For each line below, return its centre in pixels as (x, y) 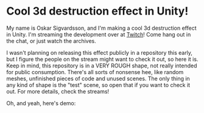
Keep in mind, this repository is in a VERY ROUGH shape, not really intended (102, 66)
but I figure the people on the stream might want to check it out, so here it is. (102, 59)
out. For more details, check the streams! (58, 91)
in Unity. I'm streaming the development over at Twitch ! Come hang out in (99, 34)
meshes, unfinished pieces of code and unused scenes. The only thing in (98, 78)
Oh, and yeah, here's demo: (41, 103)
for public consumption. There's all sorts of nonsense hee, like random (95, 72)
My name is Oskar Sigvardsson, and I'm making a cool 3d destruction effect (101, 28)
